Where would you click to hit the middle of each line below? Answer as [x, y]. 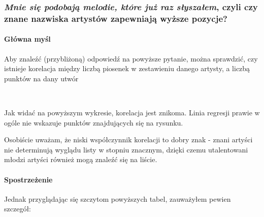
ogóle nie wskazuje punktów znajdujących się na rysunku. [94, 122]
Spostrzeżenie [28, 179]
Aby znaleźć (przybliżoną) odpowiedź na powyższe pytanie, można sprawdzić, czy [131, 58]
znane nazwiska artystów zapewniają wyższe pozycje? [116, 18]
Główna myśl [27, 39]
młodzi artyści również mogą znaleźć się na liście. [81, 159]
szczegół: [18, 209]
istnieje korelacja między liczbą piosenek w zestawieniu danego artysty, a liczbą [127, 68]
